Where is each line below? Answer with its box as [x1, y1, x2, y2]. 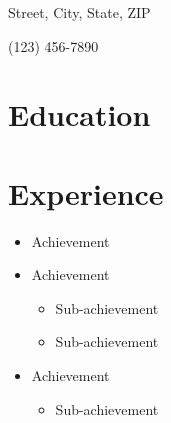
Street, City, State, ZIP [8, 2, 151, 22]
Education [8, 94, 151, 135]
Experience [8, 172, 164, 213]
